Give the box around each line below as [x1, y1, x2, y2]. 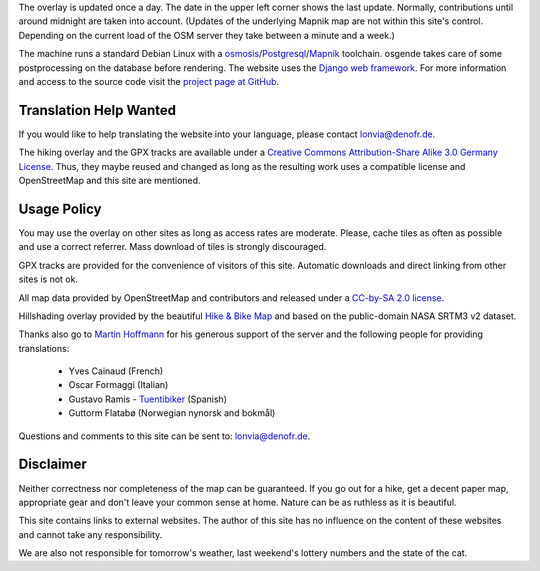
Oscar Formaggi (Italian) [68, 379, 169, 391]
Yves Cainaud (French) [68, 365, 164, 377]
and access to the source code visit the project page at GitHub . [18, 75, 280, 87]
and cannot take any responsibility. [18, 528, 163, 540]
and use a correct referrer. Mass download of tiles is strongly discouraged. [18, 241, 327, 253]
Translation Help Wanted [18, 101, 177, 119]
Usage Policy [18, 200, 102, 217]
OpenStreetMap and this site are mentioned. [18, 175, 201, 187]
